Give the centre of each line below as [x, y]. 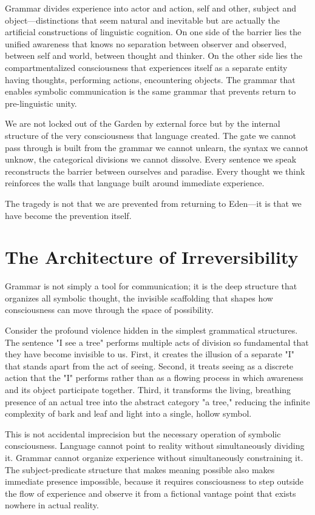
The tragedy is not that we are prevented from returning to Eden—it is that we [153, 203]
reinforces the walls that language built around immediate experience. [135, 183]
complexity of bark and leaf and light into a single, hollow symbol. [128, 413]
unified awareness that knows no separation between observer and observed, [146, 43]
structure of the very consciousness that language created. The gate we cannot [151, 135]
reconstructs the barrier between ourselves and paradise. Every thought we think [155, 171]
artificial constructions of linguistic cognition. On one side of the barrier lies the [153, 32]
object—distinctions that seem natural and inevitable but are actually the [143, 20]
